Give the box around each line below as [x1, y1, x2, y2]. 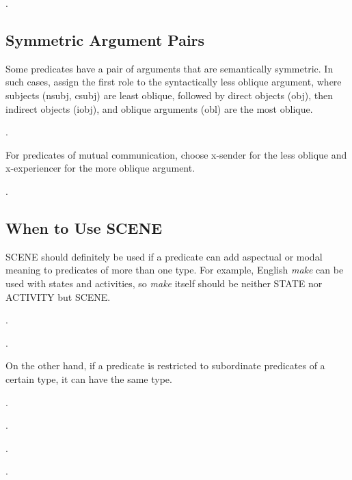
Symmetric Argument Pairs [5, 29, 205, 50]
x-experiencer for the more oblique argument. [5, 161, 195, 175]
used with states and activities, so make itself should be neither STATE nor [5, 276, 323, 290]
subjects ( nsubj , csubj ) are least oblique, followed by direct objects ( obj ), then [5, 88, 333, 102]
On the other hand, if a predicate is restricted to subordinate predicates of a [5, 358, 325, 373]
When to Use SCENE [5, 217, 163, 238]
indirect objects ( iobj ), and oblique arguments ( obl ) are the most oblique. [5, 101, 313, 116]
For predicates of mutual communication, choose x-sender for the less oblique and [5, 147, 347, 161]
